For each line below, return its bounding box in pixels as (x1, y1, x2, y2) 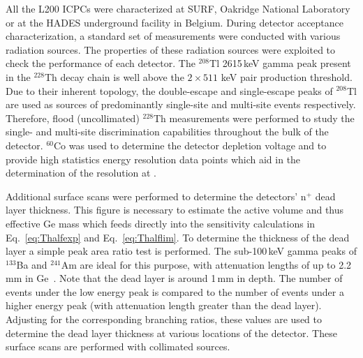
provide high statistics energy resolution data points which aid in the (6, 151, 301, 166)
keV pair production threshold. (221, 69, 353, 84)
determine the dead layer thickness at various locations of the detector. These (6, 325, 337, 340)
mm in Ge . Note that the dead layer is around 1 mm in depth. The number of (6, 271, 343, 285)
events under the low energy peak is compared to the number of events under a (6, 284, 344, 299)
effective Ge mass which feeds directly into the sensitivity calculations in (6, 216, 316, 230)
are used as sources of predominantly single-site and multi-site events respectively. (6, 97, 356, 112)
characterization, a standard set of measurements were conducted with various (6, 29, 341, 43)
